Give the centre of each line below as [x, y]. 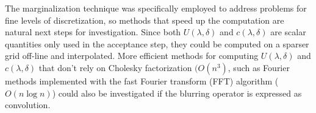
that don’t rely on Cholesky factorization [115, 67]
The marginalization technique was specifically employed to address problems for [156, 8]
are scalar [288, 32]
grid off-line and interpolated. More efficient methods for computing [132, 56]
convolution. [28, 105]
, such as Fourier [259, 67]
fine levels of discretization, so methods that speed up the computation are [145, 20]
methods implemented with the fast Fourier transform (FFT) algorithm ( [142, 80]
